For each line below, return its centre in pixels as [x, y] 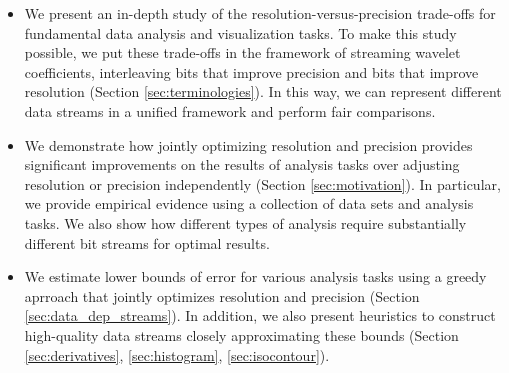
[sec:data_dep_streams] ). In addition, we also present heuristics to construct [260, 315]
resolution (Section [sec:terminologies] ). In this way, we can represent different [263, 91]
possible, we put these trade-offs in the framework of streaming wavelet [242, 52]
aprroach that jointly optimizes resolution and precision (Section [222, 295]
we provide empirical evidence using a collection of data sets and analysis [249, 203]
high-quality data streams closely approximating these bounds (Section [241, 334]
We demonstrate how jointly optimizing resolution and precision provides [248, 144]
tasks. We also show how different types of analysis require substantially [245, 222]
